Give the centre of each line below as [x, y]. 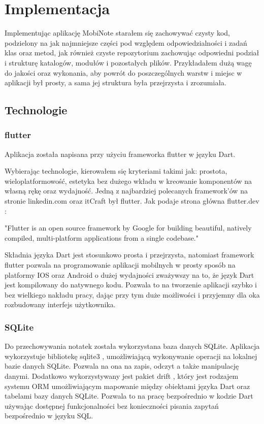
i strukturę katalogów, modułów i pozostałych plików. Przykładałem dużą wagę [128, 62]
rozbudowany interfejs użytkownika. [60, 304]
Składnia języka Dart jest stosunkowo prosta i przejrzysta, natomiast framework [129, 255]
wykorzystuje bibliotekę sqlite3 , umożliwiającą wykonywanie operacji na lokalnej [131, 356]
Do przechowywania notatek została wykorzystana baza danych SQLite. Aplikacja [132, 346]
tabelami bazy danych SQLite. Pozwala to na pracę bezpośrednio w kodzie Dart [129, 396]
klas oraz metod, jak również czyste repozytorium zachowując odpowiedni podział [132, 53]
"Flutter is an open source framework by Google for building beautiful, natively [128, 228]
